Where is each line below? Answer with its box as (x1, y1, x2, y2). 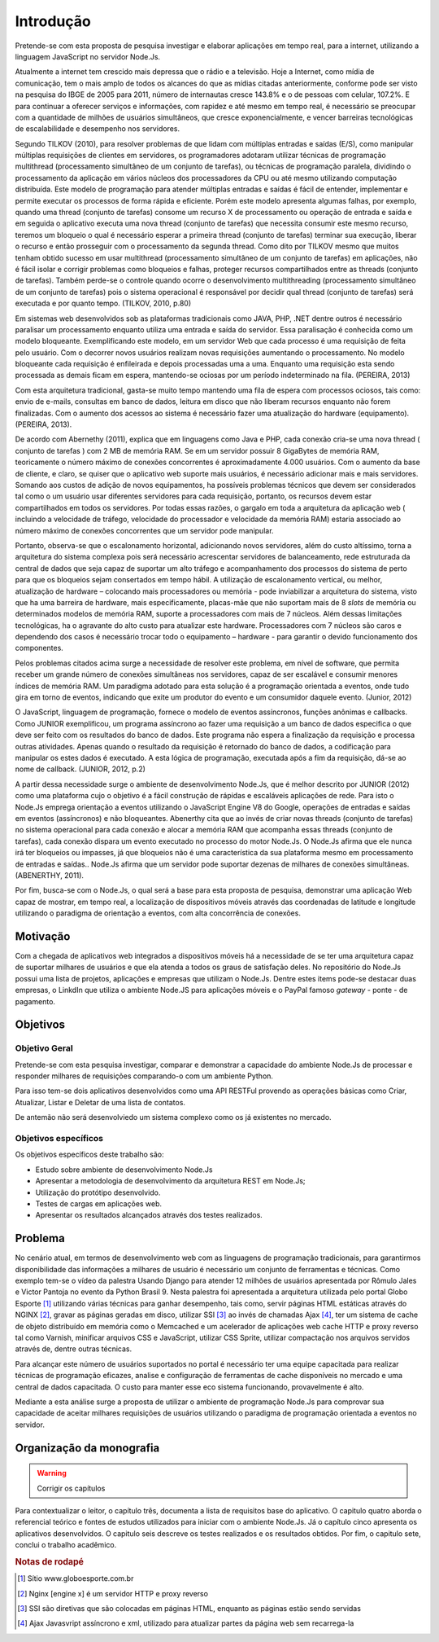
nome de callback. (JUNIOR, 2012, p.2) (15, 764, 146, 774)
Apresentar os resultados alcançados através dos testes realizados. (35, 1210, 263, 1220)
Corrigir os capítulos (37, 1483, 106, 1493)
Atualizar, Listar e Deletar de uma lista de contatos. (15, 1097, 186, 1107)
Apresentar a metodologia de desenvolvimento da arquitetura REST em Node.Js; (35, 1176, 306, 1186)
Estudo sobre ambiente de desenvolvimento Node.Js (35, 1165, 213, 1174)
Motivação (15, 929, 71, 943)
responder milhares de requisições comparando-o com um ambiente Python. (15, 1071, 274, 1081)
